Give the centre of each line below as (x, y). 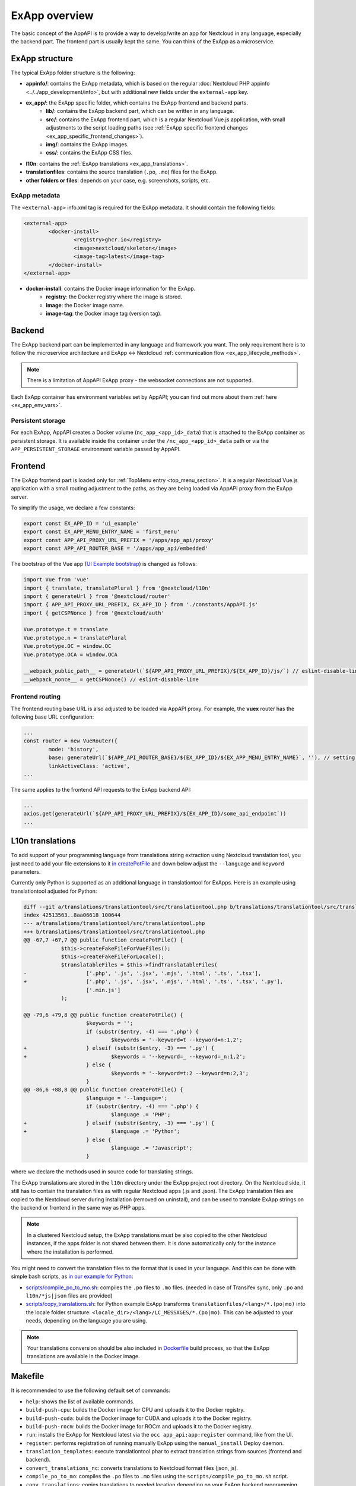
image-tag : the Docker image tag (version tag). (104, 314)
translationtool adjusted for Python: (54, 891)
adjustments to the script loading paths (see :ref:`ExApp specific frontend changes (147, 128)
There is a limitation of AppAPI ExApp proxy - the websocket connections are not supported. (140, 380)
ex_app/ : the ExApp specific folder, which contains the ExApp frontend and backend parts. (137, 103)
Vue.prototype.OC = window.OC (67, 646)
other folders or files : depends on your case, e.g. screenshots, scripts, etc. (118, 180)
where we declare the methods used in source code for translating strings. (102, 1172)
